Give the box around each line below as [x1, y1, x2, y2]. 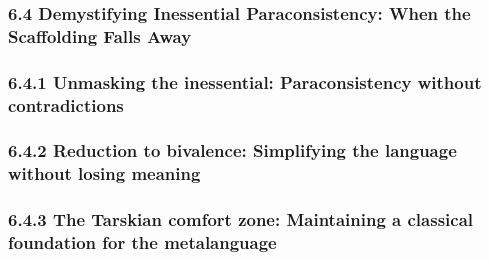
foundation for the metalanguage [8, 230, 277, 255]
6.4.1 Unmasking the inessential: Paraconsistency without [8, 69, 482, 94]
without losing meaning [8, 161, 201, 186]
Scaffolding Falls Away [8, 23, 192, 48]
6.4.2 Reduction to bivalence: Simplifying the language [8, 138, 457, 163]
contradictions [8, 92, 124, 117]
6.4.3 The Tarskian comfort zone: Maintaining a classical [8, 207, 474, 232]
